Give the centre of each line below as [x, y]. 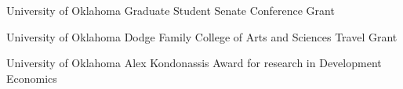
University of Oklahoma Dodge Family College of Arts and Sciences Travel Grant [202, 36]
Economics [32, 78]
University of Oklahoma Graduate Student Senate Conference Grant [171, 10]
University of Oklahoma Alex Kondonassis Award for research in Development [194, 63]
